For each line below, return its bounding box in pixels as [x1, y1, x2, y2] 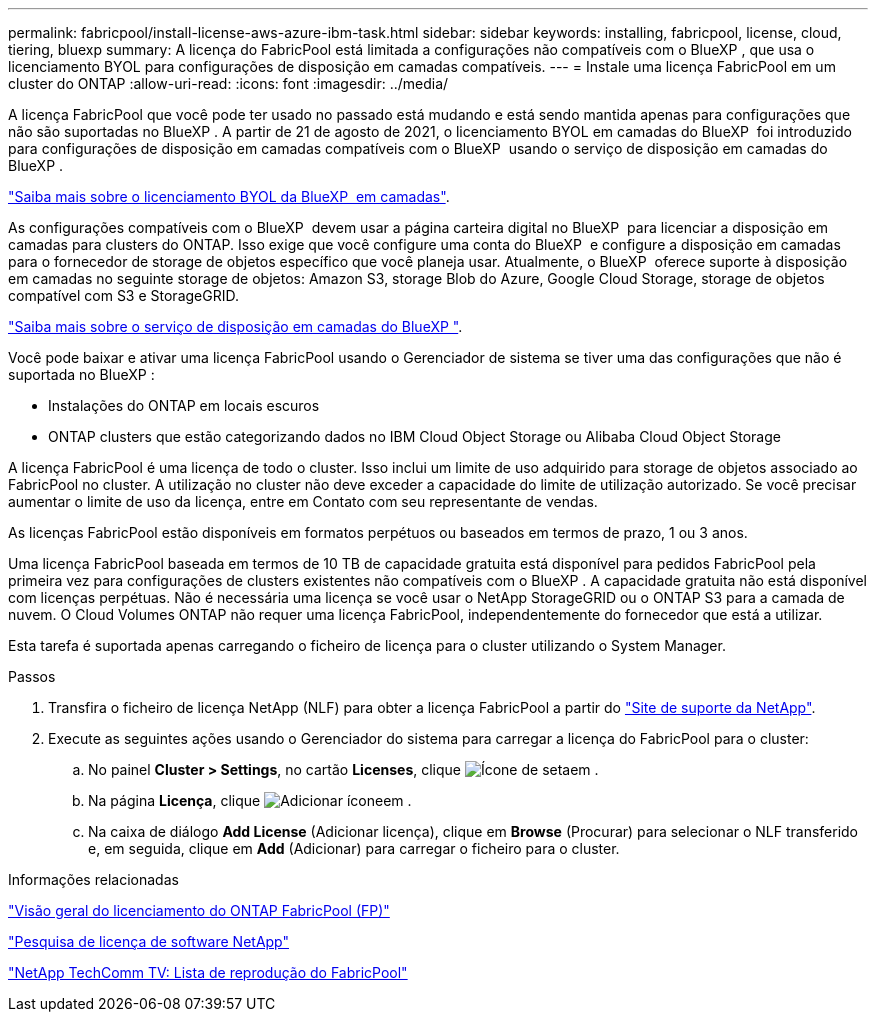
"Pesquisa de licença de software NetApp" [8, 933, 289, 950]
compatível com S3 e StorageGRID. [8, 287, 239, 304]
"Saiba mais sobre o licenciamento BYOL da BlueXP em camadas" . [8, 188, 450, 205]
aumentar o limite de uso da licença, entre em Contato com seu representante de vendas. [8, 493, 598, 510]
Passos [8, 668, 56, 685]
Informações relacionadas [8, 871, 179, 888]
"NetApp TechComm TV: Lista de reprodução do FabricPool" [8, 964, 408, 981]
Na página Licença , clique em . [88, 792, 412, 809]
